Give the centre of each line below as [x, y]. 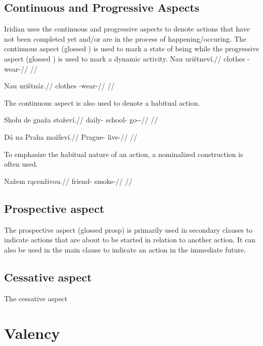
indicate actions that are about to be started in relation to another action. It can [130, 240]
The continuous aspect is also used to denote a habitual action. [102, 102]
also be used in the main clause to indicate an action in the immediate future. [125, 249]
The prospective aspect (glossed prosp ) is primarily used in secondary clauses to [128, 229]
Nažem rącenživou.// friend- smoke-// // [68, 181]
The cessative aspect [36, 298]
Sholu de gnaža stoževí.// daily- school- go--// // [81, 120]
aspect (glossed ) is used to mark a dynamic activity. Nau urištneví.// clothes [125, 58]
